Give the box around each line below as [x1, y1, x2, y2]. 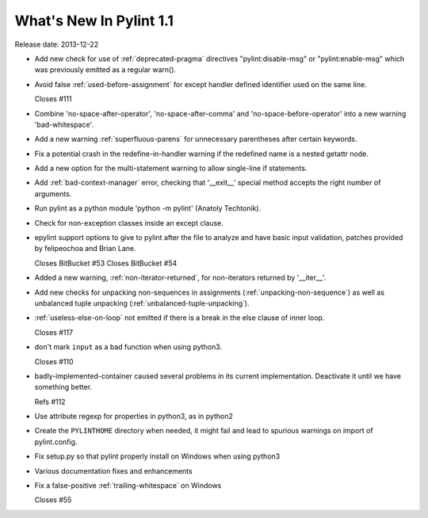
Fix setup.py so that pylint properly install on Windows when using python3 [34, 451, 281, 461]
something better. [34, 383, 93, 392]
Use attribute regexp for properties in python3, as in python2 [34, 412, 233, 421]
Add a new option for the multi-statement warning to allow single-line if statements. [34, 163, 308, 173]
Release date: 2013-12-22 [14, 40, 99, 49]
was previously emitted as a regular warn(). [34, 65, 177, 74]
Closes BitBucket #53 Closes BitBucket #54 [34, 258, 178, 268]
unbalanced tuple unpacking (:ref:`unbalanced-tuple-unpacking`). [34, 298, 250, 308]
